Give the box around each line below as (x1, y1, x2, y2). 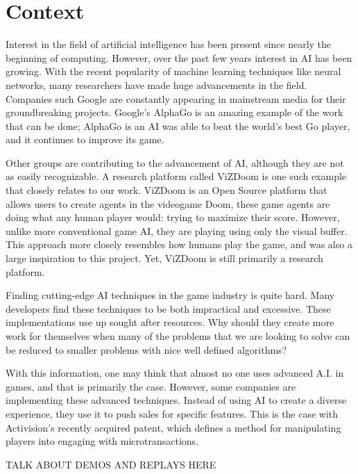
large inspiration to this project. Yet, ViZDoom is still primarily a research (6, 251, 323, 265)
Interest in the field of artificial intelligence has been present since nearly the (6, 37, 332, 51)
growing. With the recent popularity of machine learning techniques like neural (6, 64, 341, 79)
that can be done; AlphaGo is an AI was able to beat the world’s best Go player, (6, 118, 350, 133)
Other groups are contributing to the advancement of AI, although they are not (6, 155, 344, 170)
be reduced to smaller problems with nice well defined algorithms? (6, 342, 287, 357)
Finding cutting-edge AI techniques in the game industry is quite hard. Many (6, 288, 335, 302)
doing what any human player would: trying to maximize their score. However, (6, 210, 340, 224)
